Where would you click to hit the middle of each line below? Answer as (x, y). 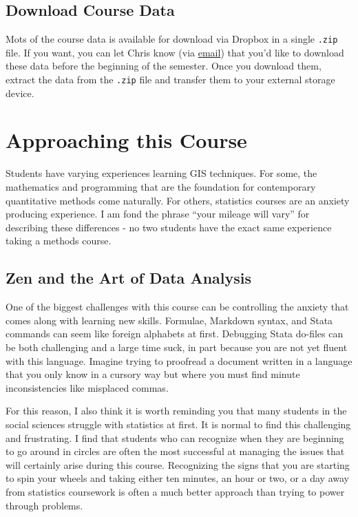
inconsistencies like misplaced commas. (87, 387)
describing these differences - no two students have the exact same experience (169, 227)
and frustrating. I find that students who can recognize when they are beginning (175, 437)
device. (20, 93)
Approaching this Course (126, 140)
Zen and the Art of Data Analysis (128, 278)
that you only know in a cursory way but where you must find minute (153, 374)
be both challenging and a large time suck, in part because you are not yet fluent (177, 347)
